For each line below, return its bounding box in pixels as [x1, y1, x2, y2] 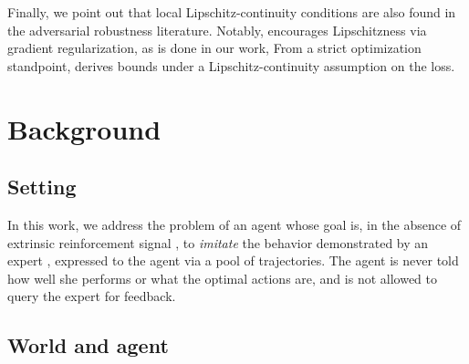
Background [7, 109, 162, 147]
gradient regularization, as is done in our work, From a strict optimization [7, 38, 422, 57]
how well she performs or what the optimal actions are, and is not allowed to [7, 268, 437, 287]
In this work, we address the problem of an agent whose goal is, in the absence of [7, 214, 462, 234]
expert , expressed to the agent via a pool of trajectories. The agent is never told [7, 251, 459, 270]
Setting [7, 172, 77, 201]
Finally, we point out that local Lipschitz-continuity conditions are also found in [7, 3, 456, 21]
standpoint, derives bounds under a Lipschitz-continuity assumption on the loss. [7, 56, 455, 75]
